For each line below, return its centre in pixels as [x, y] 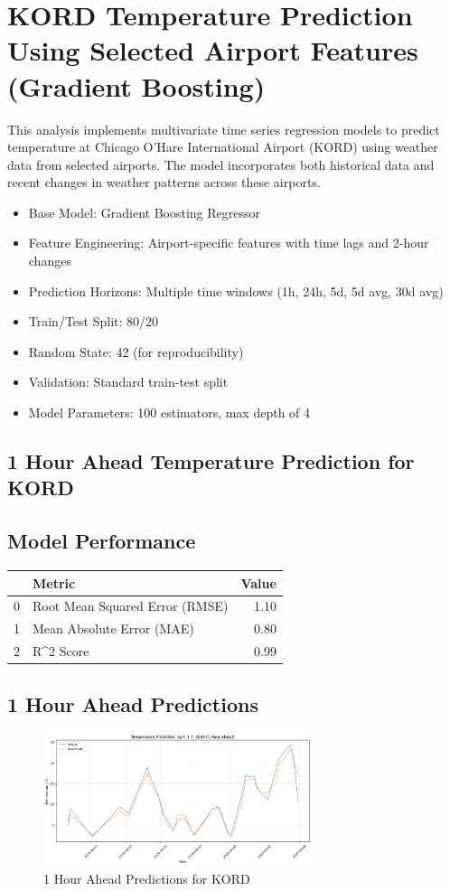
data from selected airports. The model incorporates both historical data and [221, 164]
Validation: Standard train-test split [128, 382]
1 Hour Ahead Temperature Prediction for [211, 461]
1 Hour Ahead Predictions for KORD [147, 878]
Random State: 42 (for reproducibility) [136, 351]
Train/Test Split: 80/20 [94, 321]
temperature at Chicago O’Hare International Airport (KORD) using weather [223, 147]
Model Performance [102, 541]
